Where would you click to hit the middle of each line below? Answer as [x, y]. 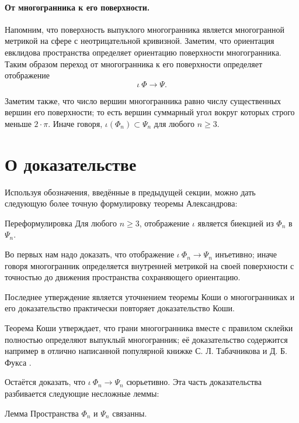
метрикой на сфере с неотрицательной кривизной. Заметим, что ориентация [140, 41]
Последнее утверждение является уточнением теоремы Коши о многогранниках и [150, 296]
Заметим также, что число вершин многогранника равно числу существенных [143, 100]
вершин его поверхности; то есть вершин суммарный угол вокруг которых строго [150, 112]
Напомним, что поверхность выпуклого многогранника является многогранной [145, 29]
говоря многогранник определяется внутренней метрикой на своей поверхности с [149, 265]
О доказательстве [71, 164]
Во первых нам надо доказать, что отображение [90, 254]
